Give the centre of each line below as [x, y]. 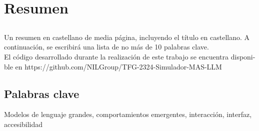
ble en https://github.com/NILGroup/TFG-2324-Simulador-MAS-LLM [113, 66]
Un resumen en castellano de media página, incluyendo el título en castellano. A [127, 37]
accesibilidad [23, 124]
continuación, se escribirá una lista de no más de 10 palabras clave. [106, 47]
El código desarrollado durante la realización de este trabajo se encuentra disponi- [130, 56]
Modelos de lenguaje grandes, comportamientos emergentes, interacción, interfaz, [128, 114]
